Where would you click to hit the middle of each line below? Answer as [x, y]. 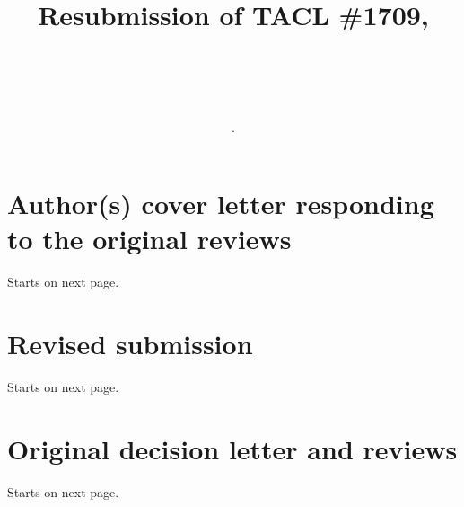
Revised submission [130, 344]
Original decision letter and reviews [232, 448]
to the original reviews [149, 239]
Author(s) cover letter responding [221, 204]
